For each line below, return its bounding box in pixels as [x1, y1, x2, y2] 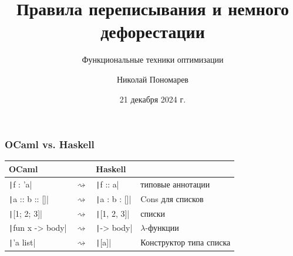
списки [140, 207, 166, 219]
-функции [145, 221, 179, 234]
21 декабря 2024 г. [119, 93, 186, 105]
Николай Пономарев [116, 73, 188, 85]
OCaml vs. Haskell [5, 137, 95, 152]
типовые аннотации [140, 178, 210, 190]
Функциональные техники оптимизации [82, 53, 224, 66]
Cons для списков [140, 192, 204, 204]
